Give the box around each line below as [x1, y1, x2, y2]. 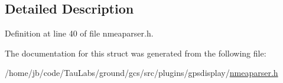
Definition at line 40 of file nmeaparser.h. [5, 27, 154, 39]
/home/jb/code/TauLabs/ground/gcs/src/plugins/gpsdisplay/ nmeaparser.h [5, 67, 278, 79]
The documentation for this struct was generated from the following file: [5, 47, 266, 59]
